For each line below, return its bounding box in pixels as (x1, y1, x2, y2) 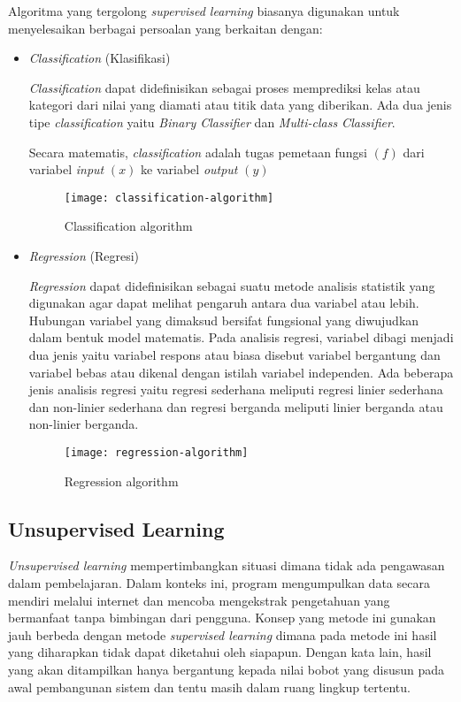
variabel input (28, 160, 104, 179)
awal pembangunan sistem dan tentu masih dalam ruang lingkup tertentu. (8, 677, 411, 696)
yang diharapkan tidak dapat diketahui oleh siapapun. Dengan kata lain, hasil (8, 643, 432, 661)
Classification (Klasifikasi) (28, 49, 171, 67)
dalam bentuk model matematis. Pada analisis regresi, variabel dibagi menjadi (28, 328, 454, 347)
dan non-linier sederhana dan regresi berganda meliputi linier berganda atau (28, 397, 443, 416)
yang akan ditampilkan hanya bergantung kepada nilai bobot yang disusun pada (8, 660, 445, 678)
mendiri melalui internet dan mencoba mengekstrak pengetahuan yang (8, 591, 390, 609)
